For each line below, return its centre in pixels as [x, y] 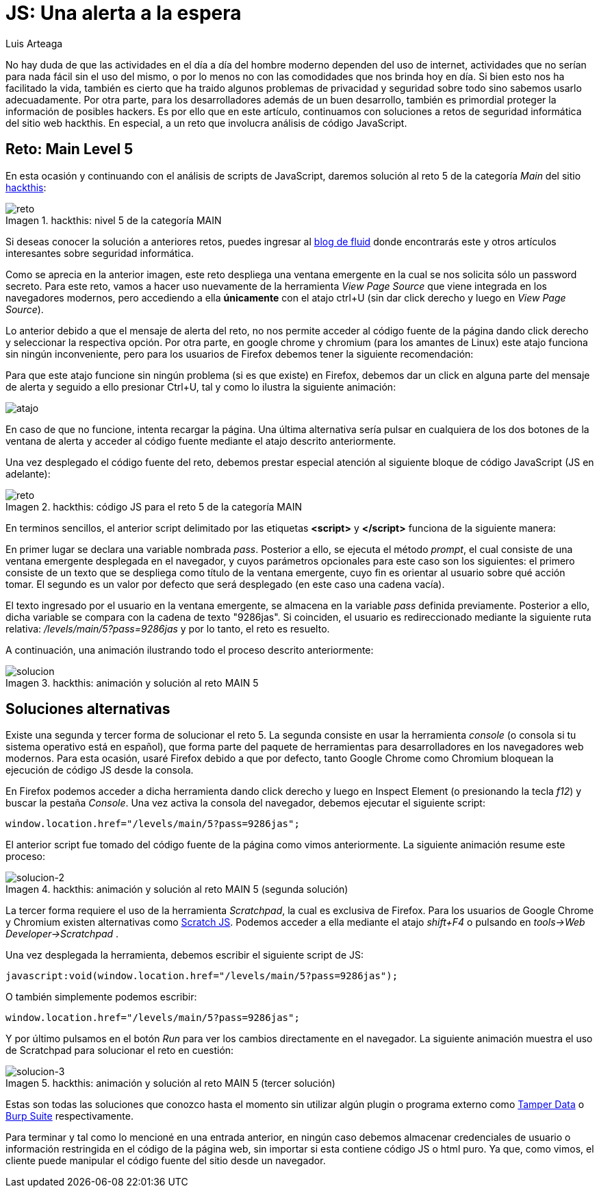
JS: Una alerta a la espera [124, 13]
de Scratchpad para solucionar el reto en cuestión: [120, 1050]
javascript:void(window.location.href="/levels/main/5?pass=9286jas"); [202, 976]
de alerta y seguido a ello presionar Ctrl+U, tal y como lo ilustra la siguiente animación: [201, 386]
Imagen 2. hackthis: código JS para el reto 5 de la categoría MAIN [154, 506]
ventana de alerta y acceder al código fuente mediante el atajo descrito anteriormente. [201, 441]
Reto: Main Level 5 [69, 149]
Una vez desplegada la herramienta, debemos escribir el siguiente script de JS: [185, 955]
